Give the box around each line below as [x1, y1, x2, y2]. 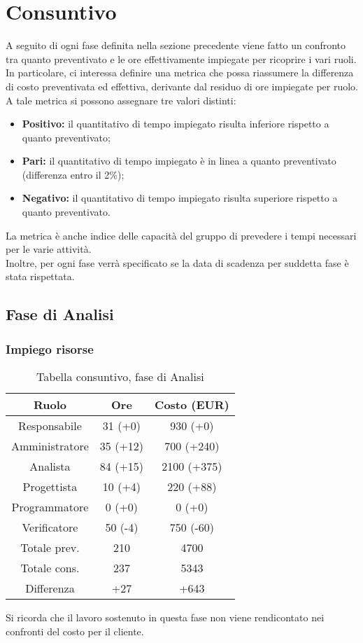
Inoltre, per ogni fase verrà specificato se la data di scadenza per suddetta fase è [6, 255, 349, 270]
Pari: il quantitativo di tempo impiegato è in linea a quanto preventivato [22, 153, 336, 168]
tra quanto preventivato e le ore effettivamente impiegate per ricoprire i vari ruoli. [6, 51, 357, 66]
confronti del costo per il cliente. [6, 623, 144, 638]
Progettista [22, 478, 78, 495]
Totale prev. [20, 539, 80, 556]
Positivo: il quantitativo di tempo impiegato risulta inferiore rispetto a [22, 116, 329, 131]
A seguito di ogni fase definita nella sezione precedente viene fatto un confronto [6, 38, 346, 53]
